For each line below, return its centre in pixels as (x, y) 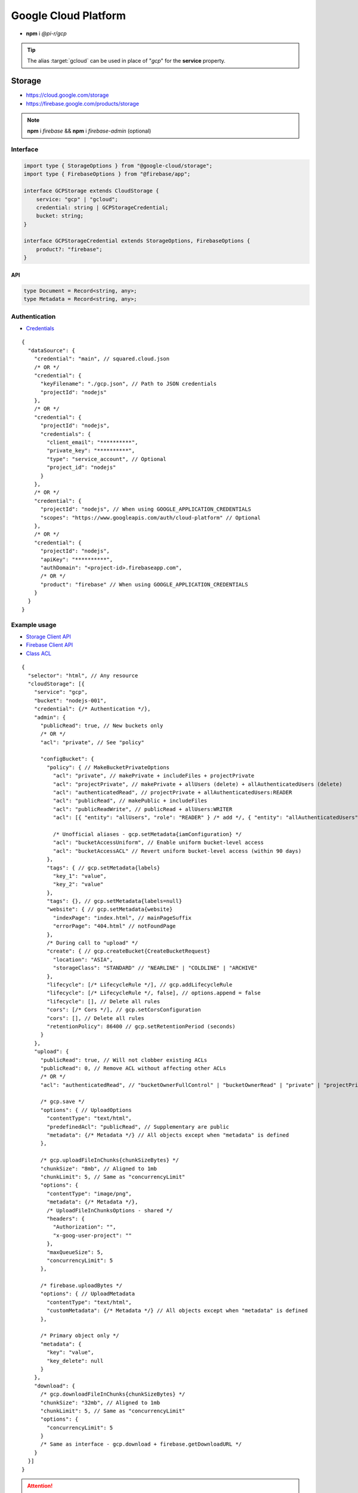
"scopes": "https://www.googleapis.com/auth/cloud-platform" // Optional (150, 517)
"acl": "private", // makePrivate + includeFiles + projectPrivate (154, 776)
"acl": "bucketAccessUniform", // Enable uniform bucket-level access (158, 843)
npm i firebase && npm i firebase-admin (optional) (89, 131)
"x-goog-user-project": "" (92, 1235)
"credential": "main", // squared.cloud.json (102, 359)
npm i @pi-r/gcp (46, 33)
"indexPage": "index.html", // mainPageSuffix (122, 918)
